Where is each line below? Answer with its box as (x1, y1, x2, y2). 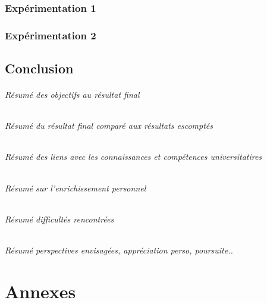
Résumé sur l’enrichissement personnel (5, 181, 146, 194)
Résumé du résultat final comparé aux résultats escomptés (5, 119, 213, 132)
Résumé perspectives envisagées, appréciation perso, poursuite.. (5, 244, 233, 256)
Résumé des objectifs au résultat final (5, 88, 140, 101)
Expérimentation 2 (5, 27, 96, 42)
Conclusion (5, 59, 74, 78)
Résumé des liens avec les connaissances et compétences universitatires (5, 150, 262, 163)
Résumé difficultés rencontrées (5, 212, 114, 225)
